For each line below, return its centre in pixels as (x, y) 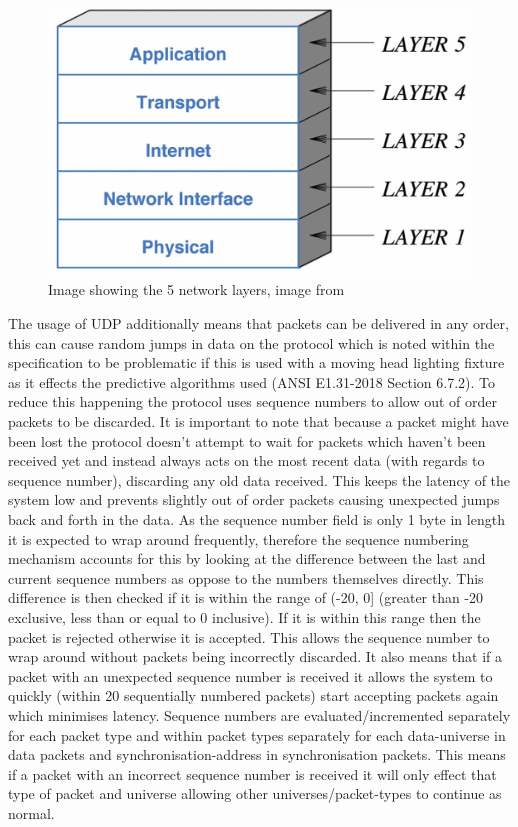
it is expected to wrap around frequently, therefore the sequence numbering (238, 538)
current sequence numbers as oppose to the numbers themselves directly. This (246, 577)
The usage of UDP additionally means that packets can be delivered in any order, (258, 323)
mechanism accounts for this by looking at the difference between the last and (247, 558)
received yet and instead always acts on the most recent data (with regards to (246, 460)
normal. (31, 812)
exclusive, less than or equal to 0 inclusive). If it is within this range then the (244, 616)
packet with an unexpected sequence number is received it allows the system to (250, 675)
